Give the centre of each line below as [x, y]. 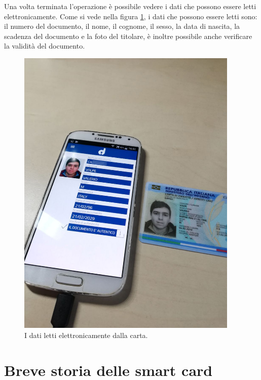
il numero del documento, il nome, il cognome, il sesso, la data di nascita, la [122, 26]
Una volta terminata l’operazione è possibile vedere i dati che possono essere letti [130, 6]
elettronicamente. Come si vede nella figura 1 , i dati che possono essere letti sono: [131, 16]
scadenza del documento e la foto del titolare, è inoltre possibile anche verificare [128, 36]
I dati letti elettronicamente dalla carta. [86, 335]
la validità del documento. [45, 46]
